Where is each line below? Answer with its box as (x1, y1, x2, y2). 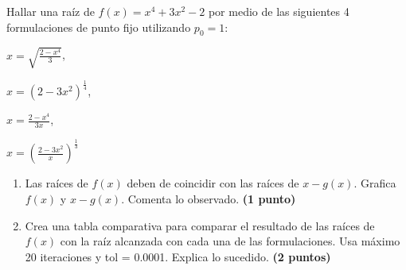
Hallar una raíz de (6, 3, 95, 19)
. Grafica (353, 175, 396, 191)
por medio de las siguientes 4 (208, 3, 349, 19)
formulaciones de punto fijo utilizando (6, 18, 191, 35)
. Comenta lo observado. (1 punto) (121, 191, 296, 207)
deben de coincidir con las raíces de (127, 175, 299, 191)
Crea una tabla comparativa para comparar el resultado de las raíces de (25, 217, 375, 233)
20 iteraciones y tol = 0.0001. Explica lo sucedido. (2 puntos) (25, 248, 331, 264)
